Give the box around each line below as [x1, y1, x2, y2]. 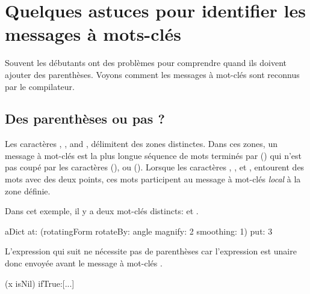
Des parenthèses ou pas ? [5, 109, 165, 128]
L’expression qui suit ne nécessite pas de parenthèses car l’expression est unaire [5, 245, 297, 257]
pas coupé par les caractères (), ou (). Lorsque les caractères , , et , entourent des [5, 161, 305, 173]
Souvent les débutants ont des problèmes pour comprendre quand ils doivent [5, 56, 287, 69]
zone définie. [5, 184, 51, 197]
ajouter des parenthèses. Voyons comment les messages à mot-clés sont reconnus [5, 68, 300, 80]
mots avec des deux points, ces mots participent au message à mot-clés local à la [5, 173, 301, 185]
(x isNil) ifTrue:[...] [5, 277, 75, 289]
